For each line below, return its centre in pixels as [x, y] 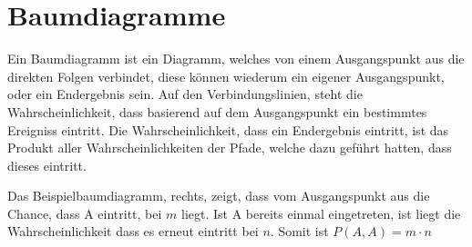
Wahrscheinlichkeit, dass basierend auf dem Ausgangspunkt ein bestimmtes [217, 111]
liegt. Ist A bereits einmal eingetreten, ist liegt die [321, 213]
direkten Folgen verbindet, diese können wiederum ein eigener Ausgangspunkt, [226, 76]
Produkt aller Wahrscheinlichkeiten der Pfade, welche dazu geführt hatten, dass [230, 148]
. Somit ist [299, 231]
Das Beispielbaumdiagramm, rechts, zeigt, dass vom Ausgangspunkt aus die [219, 196]
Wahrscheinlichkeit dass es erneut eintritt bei [133, 231]
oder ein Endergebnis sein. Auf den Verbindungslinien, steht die [185, 94]
